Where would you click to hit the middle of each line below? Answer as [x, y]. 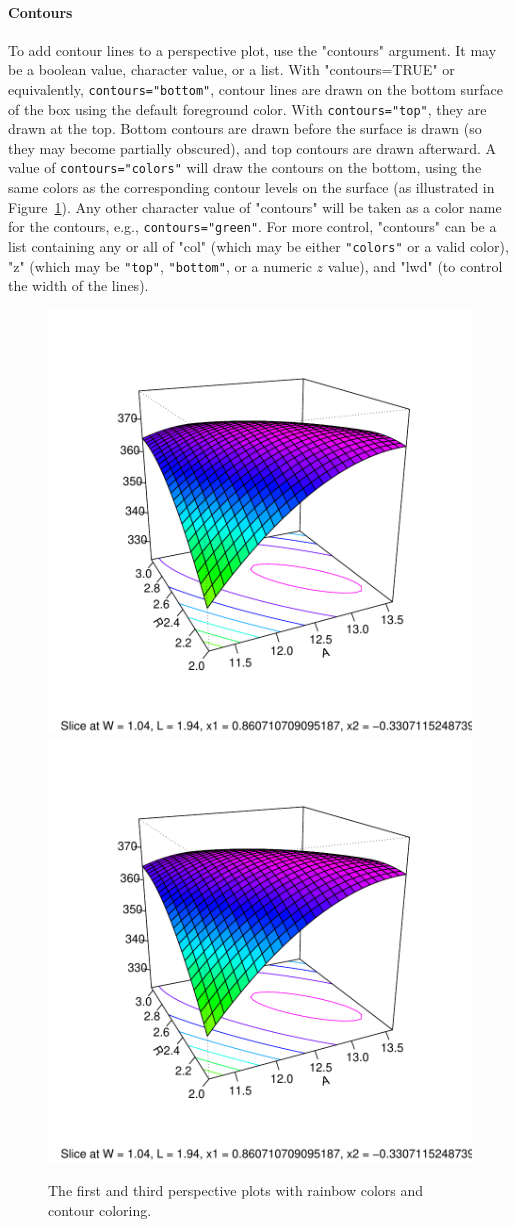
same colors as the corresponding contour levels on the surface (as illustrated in [251, 187]
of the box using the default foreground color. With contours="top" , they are [247, 108]
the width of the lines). [78, 285]
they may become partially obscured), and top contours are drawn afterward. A [252, 147]
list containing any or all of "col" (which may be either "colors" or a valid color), [258, 245]
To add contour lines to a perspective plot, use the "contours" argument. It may [252, 49]
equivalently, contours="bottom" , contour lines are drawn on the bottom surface [255, 88]
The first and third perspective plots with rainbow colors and [236, 1190]
